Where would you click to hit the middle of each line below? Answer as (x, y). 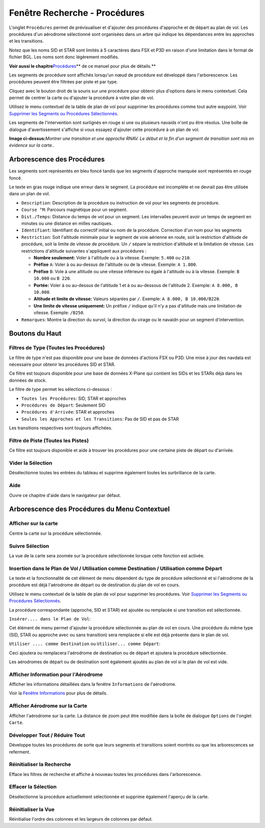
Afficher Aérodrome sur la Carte (48, 706)
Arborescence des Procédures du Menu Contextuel (90, 509)
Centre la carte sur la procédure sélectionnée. (56, 533)
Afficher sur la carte (34, 523)
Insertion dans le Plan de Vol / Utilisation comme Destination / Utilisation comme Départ (116, 568)
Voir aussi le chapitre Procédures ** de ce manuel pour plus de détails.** (82, 66)
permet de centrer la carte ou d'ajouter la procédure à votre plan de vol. (82, 98)
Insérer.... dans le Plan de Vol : (50, 619)
